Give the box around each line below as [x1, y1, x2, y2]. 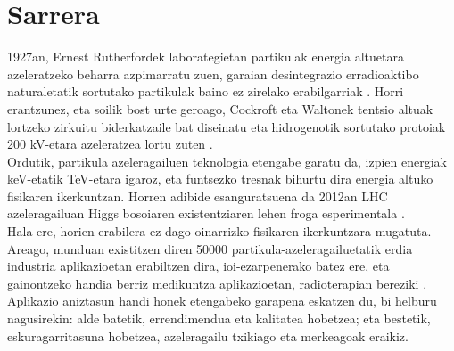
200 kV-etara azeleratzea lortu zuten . [7, 135, 213, 153]
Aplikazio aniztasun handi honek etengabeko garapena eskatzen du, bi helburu [7, 291, 437, 310]
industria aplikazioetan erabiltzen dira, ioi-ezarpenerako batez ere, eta [7, 257, 390, 275]
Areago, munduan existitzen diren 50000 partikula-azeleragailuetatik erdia [7, 239, 413, 257]
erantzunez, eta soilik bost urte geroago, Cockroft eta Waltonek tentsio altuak [7, 99, 433, 118]
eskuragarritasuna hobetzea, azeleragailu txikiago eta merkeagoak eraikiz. [7, 326, 409, 345]
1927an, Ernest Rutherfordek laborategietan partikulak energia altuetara [7, 47, 404, 66]
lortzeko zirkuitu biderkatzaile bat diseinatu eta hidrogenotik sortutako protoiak [7, 117, 446, 135]
